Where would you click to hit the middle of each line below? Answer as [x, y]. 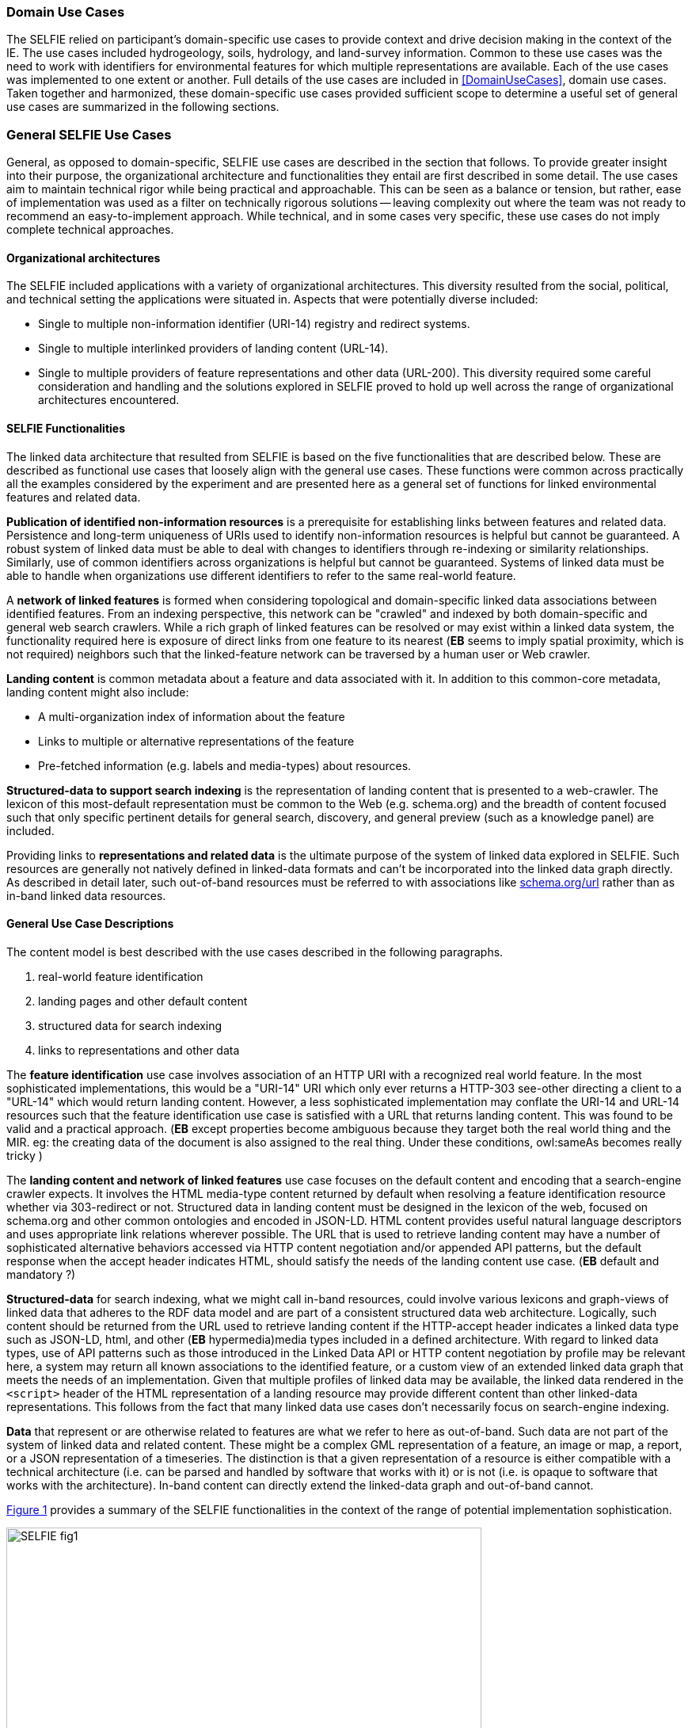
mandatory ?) [41, 1274]
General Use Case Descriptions [90, 924]
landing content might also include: [98, 692]
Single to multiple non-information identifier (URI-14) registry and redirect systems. [254, 324]
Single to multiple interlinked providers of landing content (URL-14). [213, 349]
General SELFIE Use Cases [89, 134]
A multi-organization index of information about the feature [192, 716]
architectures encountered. [109, 400]
